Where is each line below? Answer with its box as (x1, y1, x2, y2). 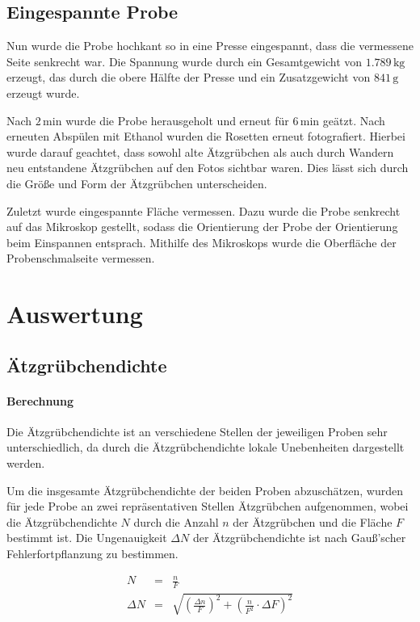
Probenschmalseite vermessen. (6, 250, 155, 267)
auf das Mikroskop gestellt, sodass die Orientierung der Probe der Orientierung (6, 218, 398, 235)
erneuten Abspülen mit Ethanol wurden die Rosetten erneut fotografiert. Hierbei (6, 128, 405, 145)
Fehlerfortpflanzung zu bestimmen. (6, 545, 178, 562)
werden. (6, 455, 45, 472)
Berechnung (6, 392, 73, 409)
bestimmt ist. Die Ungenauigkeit (6, 529, 167, 546)
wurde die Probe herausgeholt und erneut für (65, 111, 289, 128)
